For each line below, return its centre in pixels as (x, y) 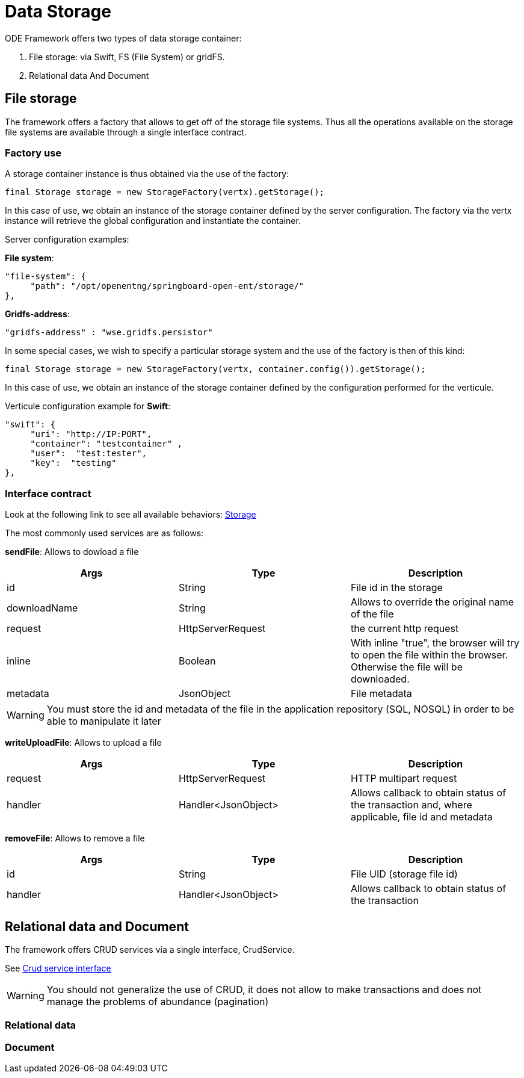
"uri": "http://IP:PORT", (91, 434)
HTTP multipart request (404, 779)
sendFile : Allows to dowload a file (72, 552)
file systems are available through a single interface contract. (126, 132)
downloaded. (380, 679)
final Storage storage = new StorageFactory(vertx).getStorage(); (165, 192)
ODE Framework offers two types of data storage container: (123, 38)
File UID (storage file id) (404, 874)
